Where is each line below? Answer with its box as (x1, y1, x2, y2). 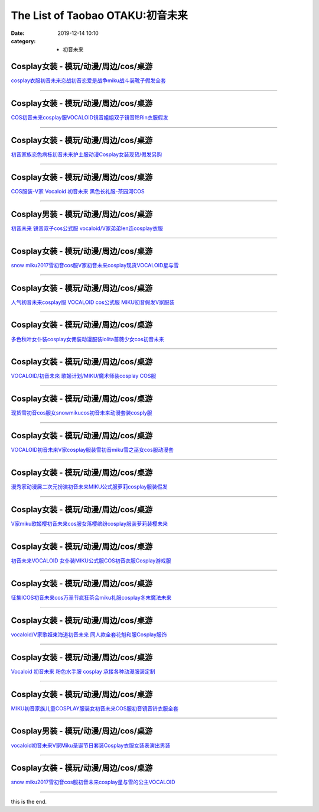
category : (11, 37, 36, 44)
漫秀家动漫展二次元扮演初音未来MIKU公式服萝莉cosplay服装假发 (11, 483, 168, 490)
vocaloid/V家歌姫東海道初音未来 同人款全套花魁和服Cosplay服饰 (11, 630, 167, 638)
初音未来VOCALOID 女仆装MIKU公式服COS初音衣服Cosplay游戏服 (11, 557, 171, 564)
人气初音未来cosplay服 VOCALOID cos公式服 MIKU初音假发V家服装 (11, 299, 175, 306)
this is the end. (11, 798, 47, 805)
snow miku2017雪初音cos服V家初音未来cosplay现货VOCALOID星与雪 (11, 261, 180, 268)
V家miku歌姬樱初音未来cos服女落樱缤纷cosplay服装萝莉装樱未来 (11, 520, 168, 528)
